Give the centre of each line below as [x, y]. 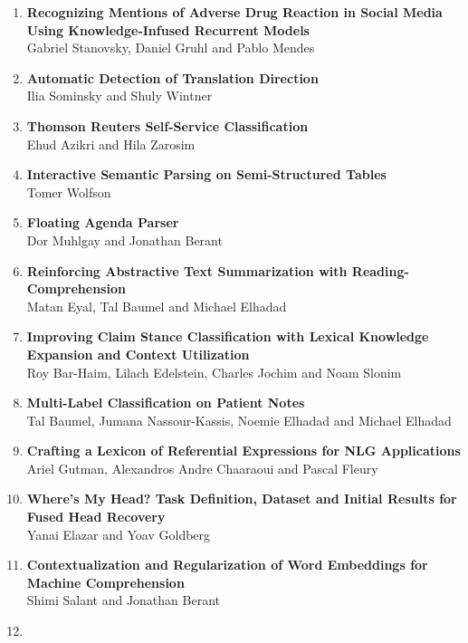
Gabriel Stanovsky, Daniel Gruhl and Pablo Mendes [171, 48]
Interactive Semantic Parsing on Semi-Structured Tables [206, 174]
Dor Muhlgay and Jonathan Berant [124, 240]
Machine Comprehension [105, 582]
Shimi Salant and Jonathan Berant [123, 600]
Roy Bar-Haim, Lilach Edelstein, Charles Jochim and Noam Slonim [214, 372]
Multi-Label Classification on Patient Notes [166, 403]
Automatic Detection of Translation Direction [172, 77]
